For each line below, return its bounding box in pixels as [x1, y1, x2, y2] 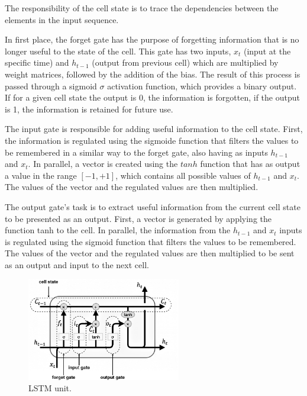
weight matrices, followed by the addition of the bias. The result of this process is [5, 67, 300, 80]
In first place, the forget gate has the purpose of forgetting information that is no [5, 33, 299, 46]
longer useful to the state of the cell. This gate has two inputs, [5, 44, 231, 57]
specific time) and [5, 56, 69, 69]
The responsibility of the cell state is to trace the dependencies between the [5, 2, 279, 14]
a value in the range [5, 169, 77, 181]
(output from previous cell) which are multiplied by [92, 56, 279, 69]
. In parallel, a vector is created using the [28, 157, 178, 170]
